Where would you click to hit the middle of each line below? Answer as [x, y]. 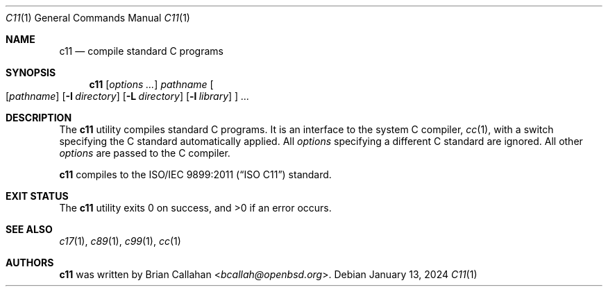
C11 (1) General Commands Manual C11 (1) [98, 18]
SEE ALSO [29, 229]
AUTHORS [30, 263]
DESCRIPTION [39, 118]
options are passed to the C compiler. [145, 153]
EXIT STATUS [37, 196]
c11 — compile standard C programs [141, 51]
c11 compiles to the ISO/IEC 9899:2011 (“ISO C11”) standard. [195, 174]
